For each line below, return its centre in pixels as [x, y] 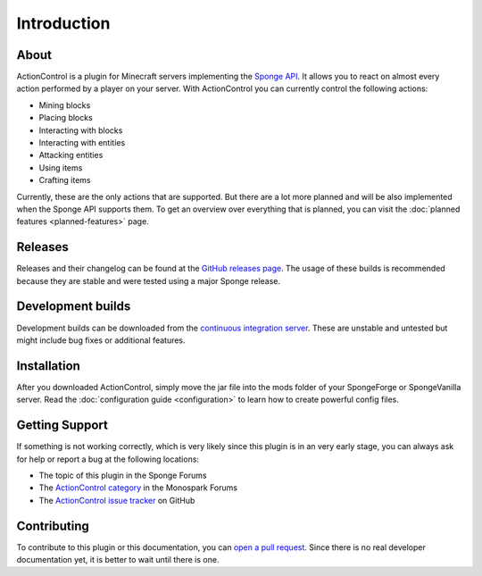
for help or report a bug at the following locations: [108, 459]
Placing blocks [66, 118]
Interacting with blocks [81, 130]
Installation [48, 366]
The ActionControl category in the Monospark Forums [138, 488]
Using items [61, 167]
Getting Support [62, 426]
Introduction [63, 23]
